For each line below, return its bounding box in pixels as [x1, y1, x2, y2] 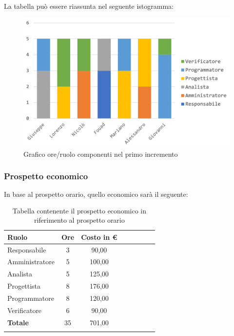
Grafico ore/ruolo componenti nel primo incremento [23, 149, 178, 159]
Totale [7, 317, 29, 327]
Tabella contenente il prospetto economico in [12, 205, 146, 215]
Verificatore [7, 305, 42, 315]
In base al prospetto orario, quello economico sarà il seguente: [4, 189, 188, 199]
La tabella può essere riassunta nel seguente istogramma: [4, 1, 174, 11]
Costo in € [81, 231, 117, 242]
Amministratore [7, 256, 55, 267]
